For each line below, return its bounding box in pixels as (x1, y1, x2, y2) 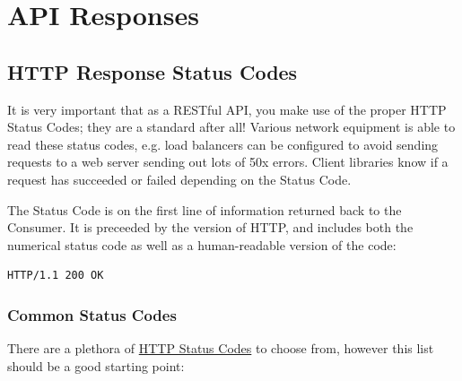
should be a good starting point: (7, 356, 185, 375)
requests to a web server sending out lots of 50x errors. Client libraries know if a (7, 152, 449, 171)
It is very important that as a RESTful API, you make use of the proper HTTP (7, 100, 447, 118)
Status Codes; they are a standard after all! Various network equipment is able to (7, 117, 456, 136)
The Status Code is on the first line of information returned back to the (7, 200, 402, 219)
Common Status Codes (7, 303, 177, 325)
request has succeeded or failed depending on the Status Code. (7, 169, 352, 188)
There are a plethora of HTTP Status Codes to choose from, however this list (7, 339, 434, 358)
